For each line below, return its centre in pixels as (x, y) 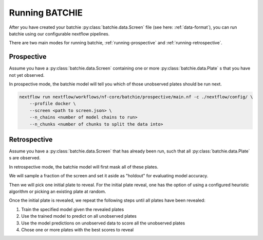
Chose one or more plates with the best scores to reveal (77, 230)
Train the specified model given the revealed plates (73, 209)
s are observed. (25, 158)
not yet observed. (27, 75)
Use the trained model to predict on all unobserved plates (79, 216)
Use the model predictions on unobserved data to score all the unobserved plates (103, 223)
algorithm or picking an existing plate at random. (58, 191)
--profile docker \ (53, 104)
